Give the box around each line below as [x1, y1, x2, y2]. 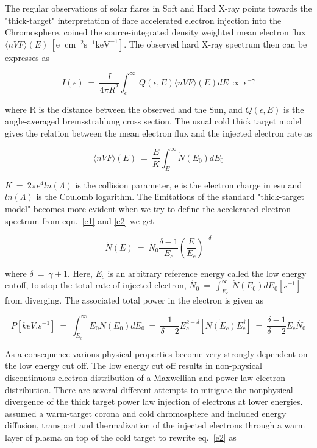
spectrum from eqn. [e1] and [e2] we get [5, 214, 154, 227]
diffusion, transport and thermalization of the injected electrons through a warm [5, 419, 305, 432]
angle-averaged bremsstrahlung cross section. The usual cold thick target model [5, 115, 302, 127]
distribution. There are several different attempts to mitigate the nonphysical [5, 383, 293, 396]
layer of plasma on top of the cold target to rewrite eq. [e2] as [5, 430, 237, 443]
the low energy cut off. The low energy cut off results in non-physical [5, 359, 262, 372]
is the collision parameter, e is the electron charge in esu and [75, 178, 302, 191]
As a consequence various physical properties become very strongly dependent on [5, 347, 308, 360]
